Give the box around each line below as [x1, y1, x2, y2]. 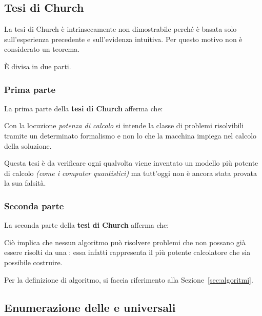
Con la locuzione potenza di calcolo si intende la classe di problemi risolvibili [4, 120, 244, 131]
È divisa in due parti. [4, 61, 71, 71]
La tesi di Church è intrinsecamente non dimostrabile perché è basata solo [4, 24, 237, 34]
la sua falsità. [4, 177, 46, 188]
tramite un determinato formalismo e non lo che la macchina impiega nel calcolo [4, 130, 257, 141]
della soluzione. [4, 140, 52, 151]
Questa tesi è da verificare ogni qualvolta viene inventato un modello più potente [4, 157, 258, 168]
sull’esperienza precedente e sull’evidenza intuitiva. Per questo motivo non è [4, 33, 243, 44]
